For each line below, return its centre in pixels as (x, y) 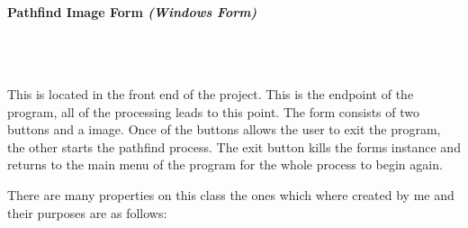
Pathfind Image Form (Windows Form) (132, 11)
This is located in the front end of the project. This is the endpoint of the (211, 93)
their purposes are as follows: (87, 212)
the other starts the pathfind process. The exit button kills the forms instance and (234, 146)
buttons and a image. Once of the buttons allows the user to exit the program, (224, 129)
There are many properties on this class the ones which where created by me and (231, 194)
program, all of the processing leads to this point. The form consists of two (214, 111)
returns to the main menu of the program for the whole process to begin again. (225, 164)
